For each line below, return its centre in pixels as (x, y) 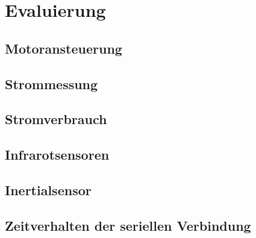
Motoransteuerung (64, 48)
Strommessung (52, 83)
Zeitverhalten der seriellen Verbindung (128, 225)
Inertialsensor (48, 189)
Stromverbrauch (56, 119)
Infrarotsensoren (57, 155)
